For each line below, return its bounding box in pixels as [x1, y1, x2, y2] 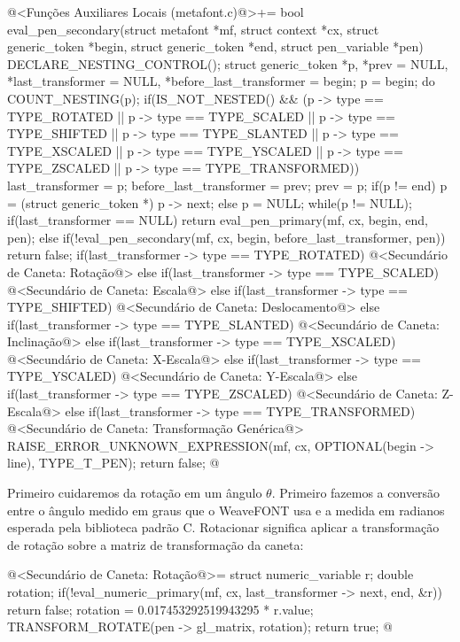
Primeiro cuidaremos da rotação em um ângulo [7, 483, 262, 502]
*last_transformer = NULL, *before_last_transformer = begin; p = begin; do [7, 72, 435, 90]
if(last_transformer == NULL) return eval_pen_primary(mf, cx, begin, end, [7, 211, 428, 229]
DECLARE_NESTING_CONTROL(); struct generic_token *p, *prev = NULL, [7, 54, 448, 73]
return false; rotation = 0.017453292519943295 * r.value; [7, 599, 314, 618]
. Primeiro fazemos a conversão [271, 483, 441, 502]
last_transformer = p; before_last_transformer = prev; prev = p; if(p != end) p [7, 175, 448, 194]
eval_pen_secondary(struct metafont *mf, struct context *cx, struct [7, 19, 379, 38]
